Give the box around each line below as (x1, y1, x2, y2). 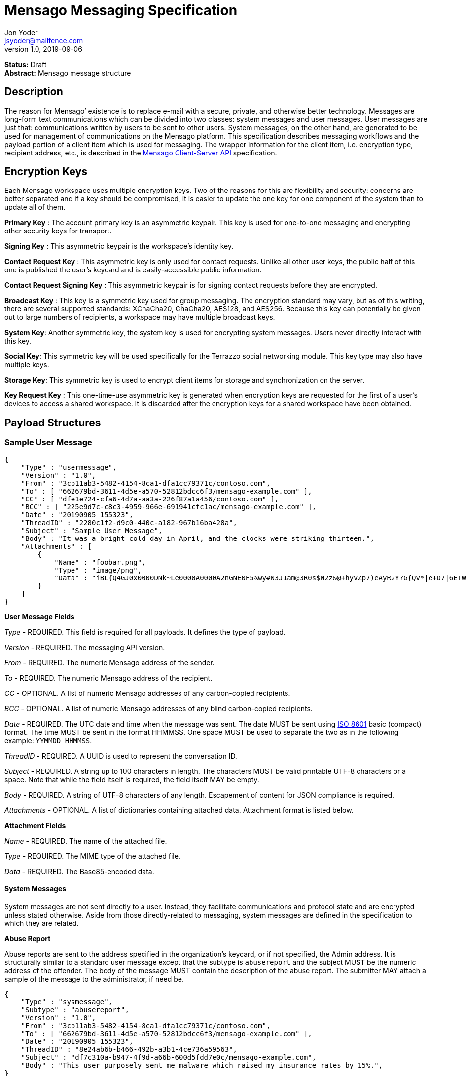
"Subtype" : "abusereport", (21, 1005, 129, 1014)
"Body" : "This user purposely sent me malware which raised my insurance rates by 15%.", (21, 1061, 383, 1069)
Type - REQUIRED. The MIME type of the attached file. (4, 851, 180, 860)
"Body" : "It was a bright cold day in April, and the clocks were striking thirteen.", (21, 534, 375, 542)
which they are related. (4, 919, 79, 927)
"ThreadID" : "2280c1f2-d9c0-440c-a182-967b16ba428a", (21, 518, 238, 527)
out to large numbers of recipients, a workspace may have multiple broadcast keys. (4, 313, 275, 322)
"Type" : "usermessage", (21, 463, 117, 471)
